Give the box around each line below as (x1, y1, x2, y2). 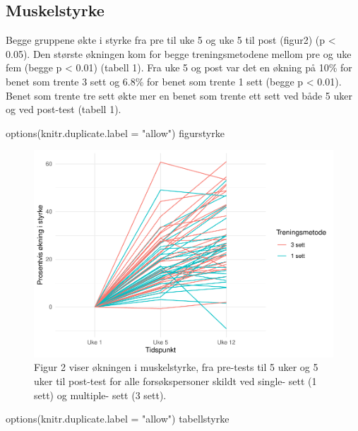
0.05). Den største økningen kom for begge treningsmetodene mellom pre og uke (6, 46, 352, 61)
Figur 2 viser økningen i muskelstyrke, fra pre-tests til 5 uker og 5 (34, 360, 318, 374)
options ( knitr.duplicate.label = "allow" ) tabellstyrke (6, 411, 229, 426)
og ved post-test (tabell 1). (6, 102, 121, 117)
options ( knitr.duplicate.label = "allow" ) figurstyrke (6, 125, 225, 140)
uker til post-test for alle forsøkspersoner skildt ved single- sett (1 (34, 374, 317, 389)
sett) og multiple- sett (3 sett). (34, 387, 167, 402)
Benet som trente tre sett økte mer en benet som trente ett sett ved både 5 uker (6, 88, 352, 102)
